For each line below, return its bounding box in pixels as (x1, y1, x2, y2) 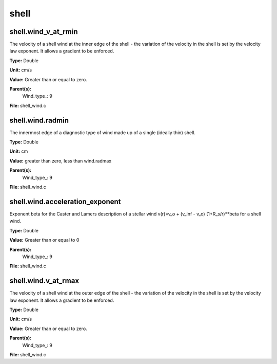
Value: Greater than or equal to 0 (9, 237, 80, 243)
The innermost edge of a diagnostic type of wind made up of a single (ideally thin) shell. (9, 129, 196, 136)
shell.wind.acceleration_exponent (9, 197, 121, 206)
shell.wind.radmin (9, 116, 69, 124)
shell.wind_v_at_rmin (9, 27, 78, 36)
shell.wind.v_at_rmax (9, 277, 80, 285)
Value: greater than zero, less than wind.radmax (9, 157, 112, 164)
